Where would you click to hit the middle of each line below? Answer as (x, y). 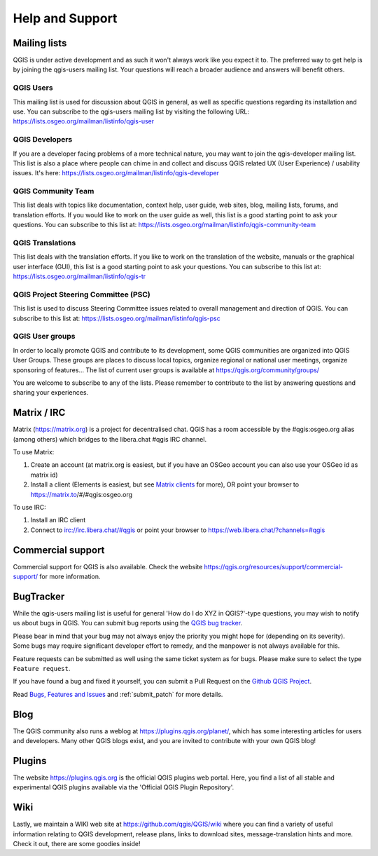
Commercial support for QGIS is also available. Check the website (108, 566)
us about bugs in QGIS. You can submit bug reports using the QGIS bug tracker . (128, 623)
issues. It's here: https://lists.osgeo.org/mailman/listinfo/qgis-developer (116, 173)
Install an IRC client (58, 520)
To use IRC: (30, 508)
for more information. (70, 577)
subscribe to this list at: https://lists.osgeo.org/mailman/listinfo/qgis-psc (117, 318)
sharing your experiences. (51, 393)
